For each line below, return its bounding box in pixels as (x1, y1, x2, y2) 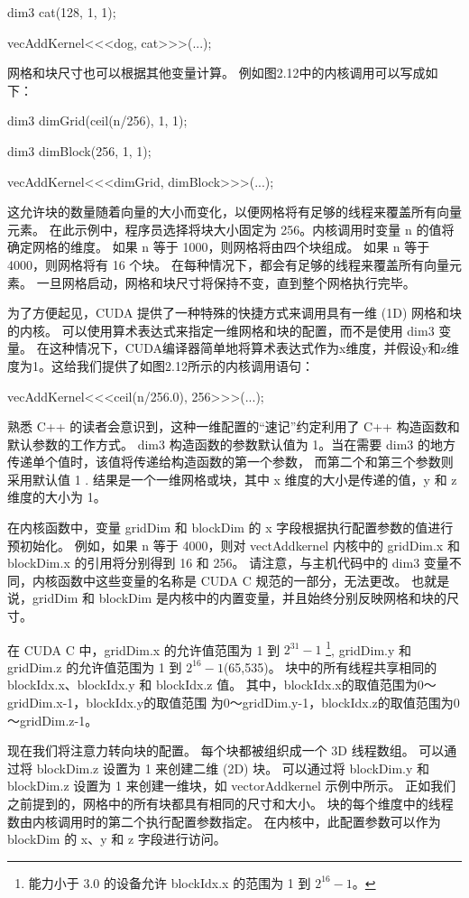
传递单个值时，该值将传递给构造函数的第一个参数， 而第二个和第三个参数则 (7, 452, 454, 471)
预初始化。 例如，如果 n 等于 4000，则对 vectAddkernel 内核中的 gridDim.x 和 (7, 535, 460, 554)
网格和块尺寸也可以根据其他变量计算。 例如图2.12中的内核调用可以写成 (7, 63, 426, 82)
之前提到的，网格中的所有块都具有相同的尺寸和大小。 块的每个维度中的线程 (7, 794, 454, 813)
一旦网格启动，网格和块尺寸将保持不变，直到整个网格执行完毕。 (36, 273, 416, 292)
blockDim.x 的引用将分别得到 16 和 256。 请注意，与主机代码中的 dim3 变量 (7, 553, 449, 572)
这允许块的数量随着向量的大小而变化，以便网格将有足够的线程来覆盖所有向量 (7, 202, 462, 221)
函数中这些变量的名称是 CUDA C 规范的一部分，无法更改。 (57, 570, 408, 589)
